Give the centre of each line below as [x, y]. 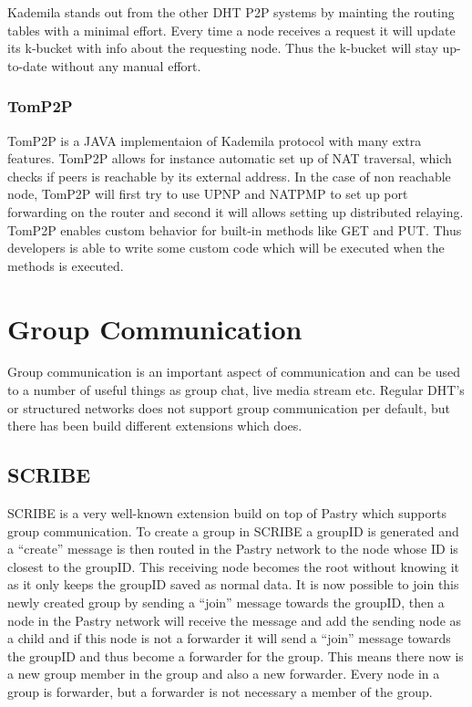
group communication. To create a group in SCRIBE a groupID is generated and [233, 530]
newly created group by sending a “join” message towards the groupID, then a [226, 603]
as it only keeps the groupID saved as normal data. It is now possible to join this [233, 584]
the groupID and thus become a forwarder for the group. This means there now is [236, 655]
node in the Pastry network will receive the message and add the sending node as [235, 620]
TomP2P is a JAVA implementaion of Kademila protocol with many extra [215, 140]
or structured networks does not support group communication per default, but [229, 407]
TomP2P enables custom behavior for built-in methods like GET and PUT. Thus [235, 229]
